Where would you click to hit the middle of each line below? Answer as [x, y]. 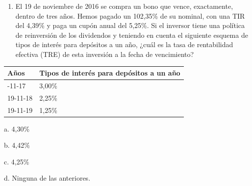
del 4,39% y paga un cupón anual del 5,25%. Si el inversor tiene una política [130, 25]
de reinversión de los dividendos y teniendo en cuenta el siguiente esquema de [132, 35]
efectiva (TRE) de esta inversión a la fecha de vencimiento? [105, 54]
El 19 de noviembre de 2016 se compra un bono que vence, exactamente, [124, 6]
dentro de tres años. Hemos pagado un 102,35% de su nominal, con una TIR [130, 15]
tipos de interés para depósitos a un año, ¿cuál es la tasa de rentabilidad [124, 44]
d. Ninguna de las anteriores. [47, 178]
